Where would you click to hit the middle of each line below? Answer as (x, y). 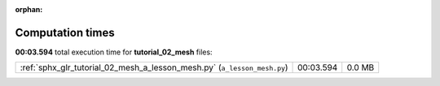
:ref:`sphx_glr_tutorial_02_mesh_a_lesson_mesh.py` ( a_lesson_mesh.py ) (154, 67)
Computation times (65, 32)
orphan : (29, 9)
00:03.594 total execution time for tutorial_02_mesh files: (114, 52)
